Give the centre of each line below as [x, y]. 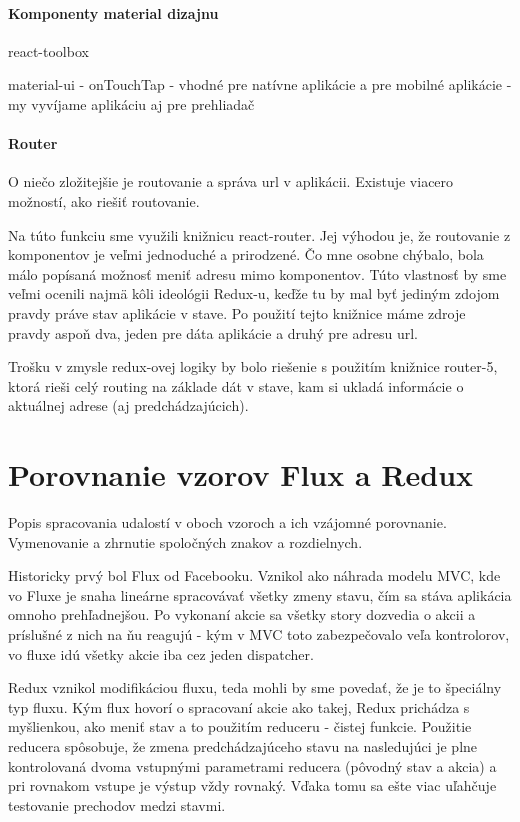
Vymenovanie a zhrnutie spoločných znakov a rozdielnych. [185, 541]
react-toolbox [48, 50]
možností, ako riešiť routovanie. [104, 200]
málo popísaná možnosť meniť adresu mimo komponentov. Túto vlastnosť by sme [257, 273]
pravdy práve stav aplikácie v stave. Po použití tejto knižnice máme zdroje [237, 312]
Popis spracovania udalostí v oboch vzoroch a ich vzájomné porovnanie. [227, 522]
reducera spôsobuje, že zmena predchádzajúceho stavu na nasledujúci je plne [243, 745]
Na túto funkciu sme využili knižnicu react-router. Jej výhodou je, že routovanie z [259, 234]
